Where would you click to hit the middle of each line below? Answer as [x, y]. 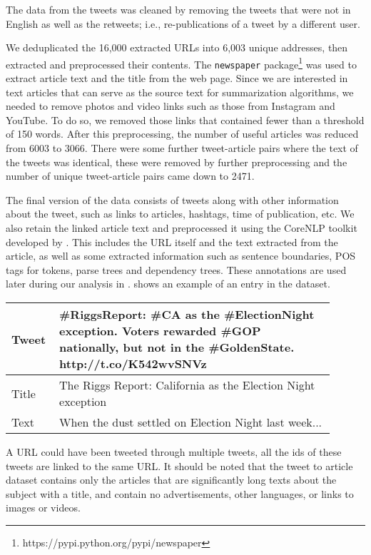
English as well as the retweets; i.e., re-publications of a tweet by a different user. [183, 23]
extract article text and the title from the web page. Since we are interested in [177, 78]
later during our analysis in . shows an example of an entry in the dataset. [168, 284]
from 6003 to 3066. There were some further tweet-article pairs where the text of [182, 148]
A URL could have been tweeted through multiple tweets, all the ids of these [174, 452]
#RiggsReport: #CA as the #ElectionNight [187, 314]
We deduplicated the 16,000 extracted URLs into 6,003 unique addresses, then [177, 47]
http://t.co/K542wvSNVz [133, 363]
